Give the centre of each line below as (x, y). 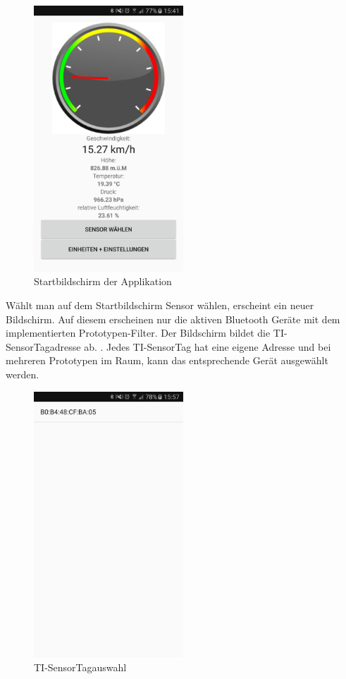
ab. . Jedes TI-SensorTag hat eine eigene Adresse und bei (208, 346)
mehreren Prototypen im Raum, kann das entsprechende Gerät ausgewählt (167, 360)
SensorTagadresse (43, 346)
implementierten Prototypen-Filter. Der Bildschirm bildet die (138, 333)
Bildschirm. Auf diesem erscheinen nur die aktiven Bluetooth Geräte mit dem (173, 319)
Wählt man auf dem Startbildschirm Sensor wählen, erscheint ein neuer (160, 305)
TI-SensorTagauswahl (80, 667)
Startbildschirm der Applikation (103, 281)
